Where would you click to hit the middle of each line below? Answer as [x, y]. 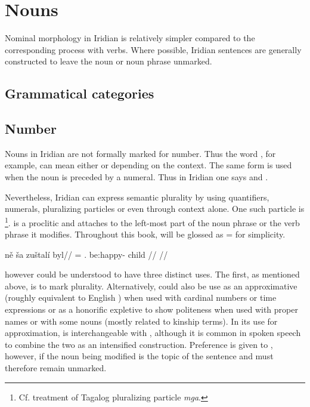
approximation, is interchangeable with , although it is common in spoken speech [153, 333]
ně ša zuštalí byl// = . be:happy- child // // [86, 254]
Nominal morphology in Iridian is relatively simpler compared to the [130, 38]
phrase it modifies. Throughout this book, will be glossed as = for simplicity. [145, 234]
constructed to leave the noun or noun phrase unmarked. [108, 61]
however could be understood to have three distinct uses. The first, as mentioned [152, 274]
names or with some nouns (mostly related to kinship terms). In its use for [141, 321]
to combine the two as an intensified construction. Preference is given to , [139, 344]
